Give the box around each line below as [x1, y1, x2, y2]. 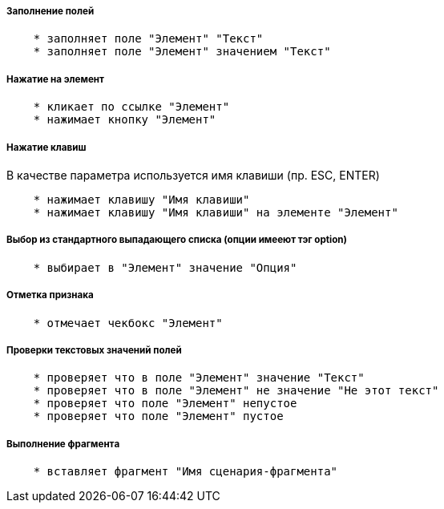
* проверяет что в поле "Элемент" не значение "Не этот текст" [33, 384, 439, 398]
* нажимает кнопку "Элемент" [33, 113, 216, 127]
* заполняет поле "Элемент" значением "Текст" [33, 45, 331, 59]
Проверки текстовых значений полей [6, 344, 182, 356]
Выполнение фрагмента [6, 438, 120, 450]
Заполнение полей [6, 6, 95, 17]
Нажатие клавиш [6, 141, 87, 153]
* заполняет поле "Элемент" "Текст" [33, 32, 264, 46]
